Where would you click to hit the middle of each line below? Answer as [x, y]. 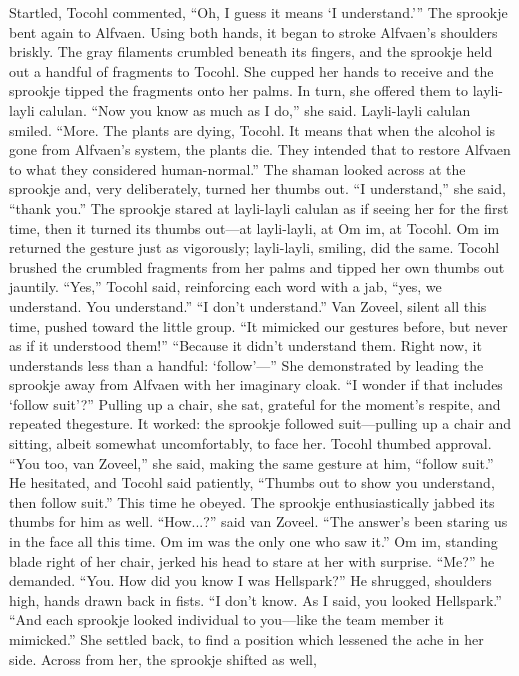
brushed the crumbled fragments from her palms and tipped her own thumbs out [257, 266]
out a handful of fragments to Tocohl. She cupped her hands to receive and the [251, 70]
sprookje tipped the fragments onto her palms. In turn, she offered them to [239, 90]
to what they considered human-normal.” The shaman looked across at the [237, 168]
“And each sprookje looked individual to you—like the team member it [226, 619]
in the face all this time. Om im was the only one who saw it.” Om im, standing [253, 541]
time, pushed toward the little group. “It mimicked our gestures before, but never [258, 325]
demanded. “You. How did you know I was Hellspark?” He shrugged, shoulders [250, 580]
